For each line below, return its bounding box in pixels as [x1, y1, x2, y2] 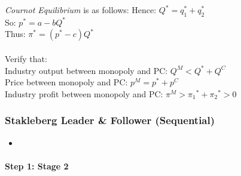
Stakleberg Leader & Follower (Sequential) [5, 113, 215, 128]
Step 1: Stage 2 [5, 159, 69, 172]
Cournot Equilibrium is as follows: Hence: [5, 4, 157, 16]
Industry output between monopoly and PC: [5, 64, 168, 76]
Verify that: [5, 52, 47, 64]
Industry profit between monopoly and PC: [5, 87, 163, 100]
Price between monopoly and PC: [5, 76, 128, 88]
